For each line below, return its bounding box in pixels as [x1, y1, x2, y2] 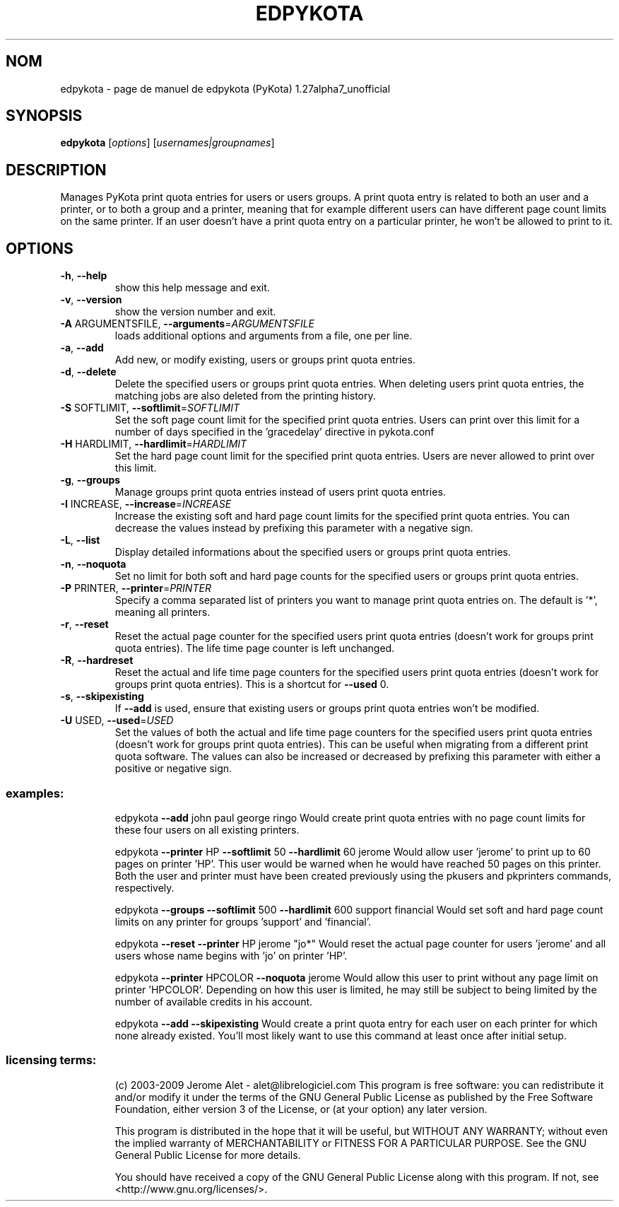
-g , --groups [60, 474, 121, 486]
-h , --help [60, 269, 107, 282]
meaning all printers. [114, 606, 211, 619]
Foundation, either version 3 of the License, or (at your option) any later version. [114, 1102, 488, 1115]
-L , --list [60, 534, 100, 547]
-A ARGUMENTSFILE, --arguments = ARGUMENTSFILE [60, 317, 314, 330]
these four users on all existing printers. [114, 823, 300, 836]
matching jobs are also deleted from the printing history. [114, 390, 376, 402]
